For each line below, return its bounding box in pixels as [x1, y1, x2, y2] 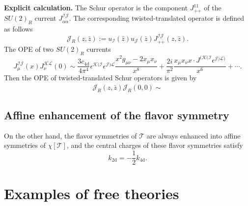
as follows [4, 24, 33, 34]
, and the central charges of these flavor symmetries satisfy [66, 140, 243, 150]
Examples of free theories [4, 183, 179, 204]
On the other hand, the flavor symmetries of [4, 130, 137, 140]
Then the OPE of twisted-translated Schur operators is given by [4, 72, 197, 83]
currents [86, 44, 111, 54]
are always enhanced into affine [146, 130, 241, 140]
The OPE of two [4, 44, 54, 54]
